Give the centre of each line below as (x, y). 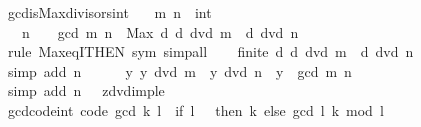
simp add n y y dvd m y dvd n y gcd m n (179, 70)
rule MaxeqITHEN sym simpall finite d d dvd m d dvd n (210, 51)
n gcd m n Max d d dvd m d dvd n (160, 31)
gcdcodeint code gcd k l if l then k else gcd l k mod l (195, 109)
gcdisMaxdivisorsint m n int (109, 12)
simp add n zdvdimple (86, 90)
